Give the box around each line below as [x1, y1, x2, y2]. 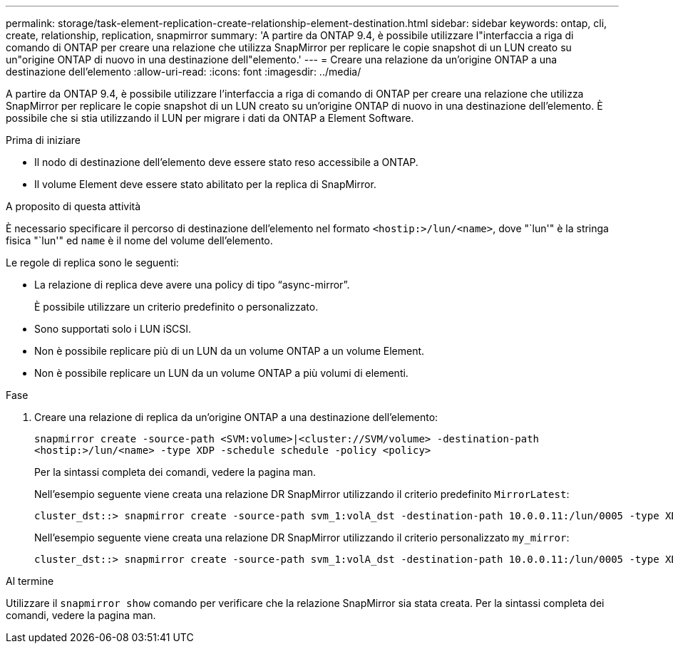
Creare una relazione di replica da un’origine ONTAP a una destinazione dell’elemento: [34, 411, 438, 423]
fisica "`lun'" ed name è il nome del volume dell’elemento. [6, 234, 273, 246]
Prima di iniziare [6, 134, 81, 146]
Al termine [6, 575, 54, 587]
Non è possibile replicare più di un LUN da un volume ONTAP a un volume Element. [34, 345, 425, 357]
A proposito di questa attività [6, 200, 141, 212]
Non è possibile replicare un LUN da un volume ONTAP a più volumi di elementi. [34, 367, 409, 379]
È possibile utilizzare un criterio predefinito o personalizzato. [34, 301, 319, 313]
